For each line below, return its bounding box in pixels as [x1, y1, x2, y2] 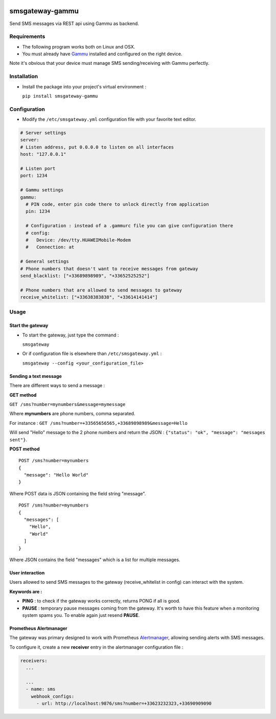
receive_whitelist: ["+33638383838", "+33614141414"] [20, 294, 158, 300]
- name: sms [26, 686, 56, 692]
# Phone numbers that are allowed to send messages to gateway [20, 287, 182, 293]
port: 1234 [20, 173, 48, 179]
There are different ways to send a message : [9, 382, 105, 389]
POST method [9, 446, 40, 452]
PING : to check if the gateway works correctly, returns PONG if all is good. [22, 598, 181, 604]
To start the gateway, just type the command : [22, 332, 119, 338]
